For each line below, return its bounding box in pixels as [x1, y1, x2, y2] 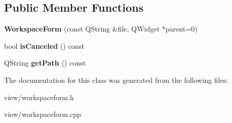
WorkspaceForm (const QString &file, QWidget [4, 23, 160, 34]
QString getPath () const [4, 57, 86, 68]
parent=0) [165, 23, 198, 34]
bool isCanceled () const [4, 40, 84, 51]
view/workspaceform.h [4, 91, 74, 102]
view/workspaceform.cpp [4, 109, 81, 119]
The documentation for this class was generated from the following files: [4, 74, 228, 85]
